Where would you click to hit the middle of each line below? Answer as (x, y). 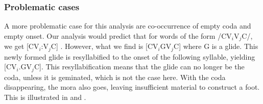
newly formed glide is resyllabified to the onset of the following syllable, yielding (130, 56)
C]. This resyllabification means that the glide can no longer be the (139, 67)
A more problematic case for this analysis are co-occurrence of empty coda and (128, 26)
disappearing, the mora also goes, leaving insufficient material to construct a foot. (132, 87)
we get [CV (22, 46)
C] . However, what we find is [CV (104, 46)
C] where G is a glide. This (216, 46)
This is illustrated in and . (45, 97)
